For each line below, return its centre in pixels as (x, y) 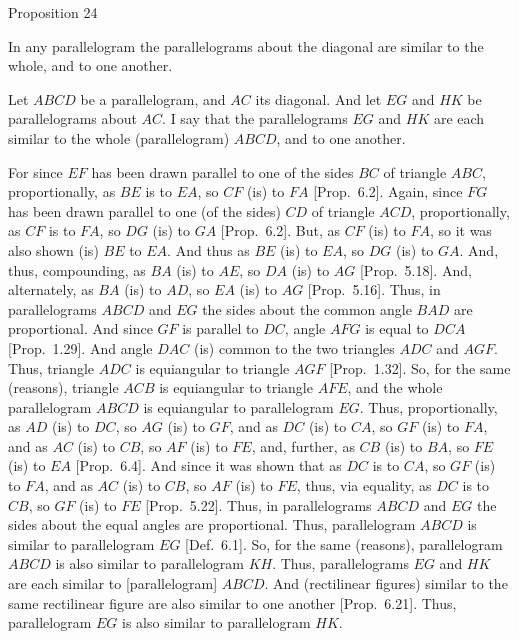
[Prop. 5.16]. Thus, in (374, 289)
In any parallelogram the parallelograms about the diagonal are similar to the (246, 45)
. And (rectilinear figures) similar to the (386, 583)
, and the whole (395, 387)
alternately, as (51, 289)
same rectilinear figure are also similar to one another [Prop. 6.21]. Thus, (232, 602)
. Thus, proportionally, (428, 406)
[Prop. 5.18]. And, (415, 269)
